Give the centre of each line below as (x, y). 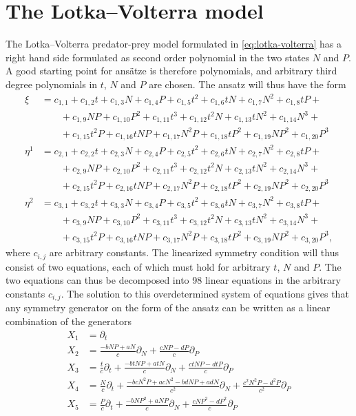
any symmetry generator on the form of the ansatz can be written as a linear (168, 308)
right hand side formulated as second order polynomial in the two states (158, 57)
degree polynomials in (52, 84)
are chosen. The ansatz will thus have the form (248, 84)
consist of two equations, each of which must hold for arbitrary (138, 266)
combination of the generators (69, 321)
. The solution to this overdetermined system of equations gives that (205, 293)
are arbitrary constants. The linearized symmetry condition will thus (194, 252)
